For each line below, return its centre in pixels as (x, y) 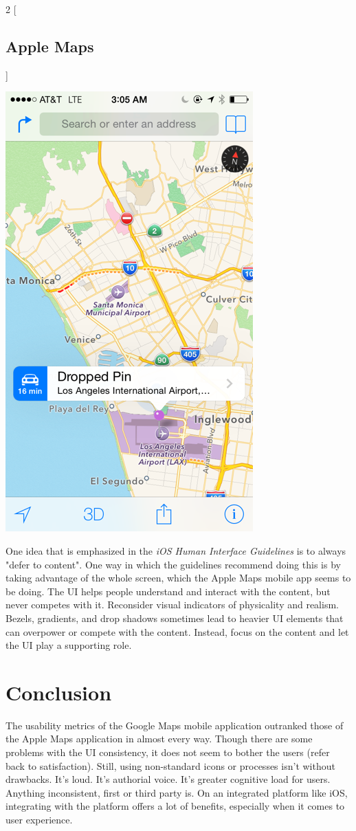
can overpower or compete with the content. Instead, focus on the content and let (177, 631)
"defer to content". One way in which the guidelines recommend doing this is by (173, 564)
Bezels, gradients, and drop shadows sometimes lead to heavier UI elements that (175, 618)
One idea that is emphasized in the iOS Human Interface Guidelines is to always (176, 550)
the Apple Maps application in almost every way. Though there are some (159, 739)
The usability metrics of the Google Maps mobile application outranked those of (175, 725)
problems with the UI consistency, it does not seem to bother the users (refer (168, 752)
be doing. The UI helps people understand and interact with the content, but (168, 591)
